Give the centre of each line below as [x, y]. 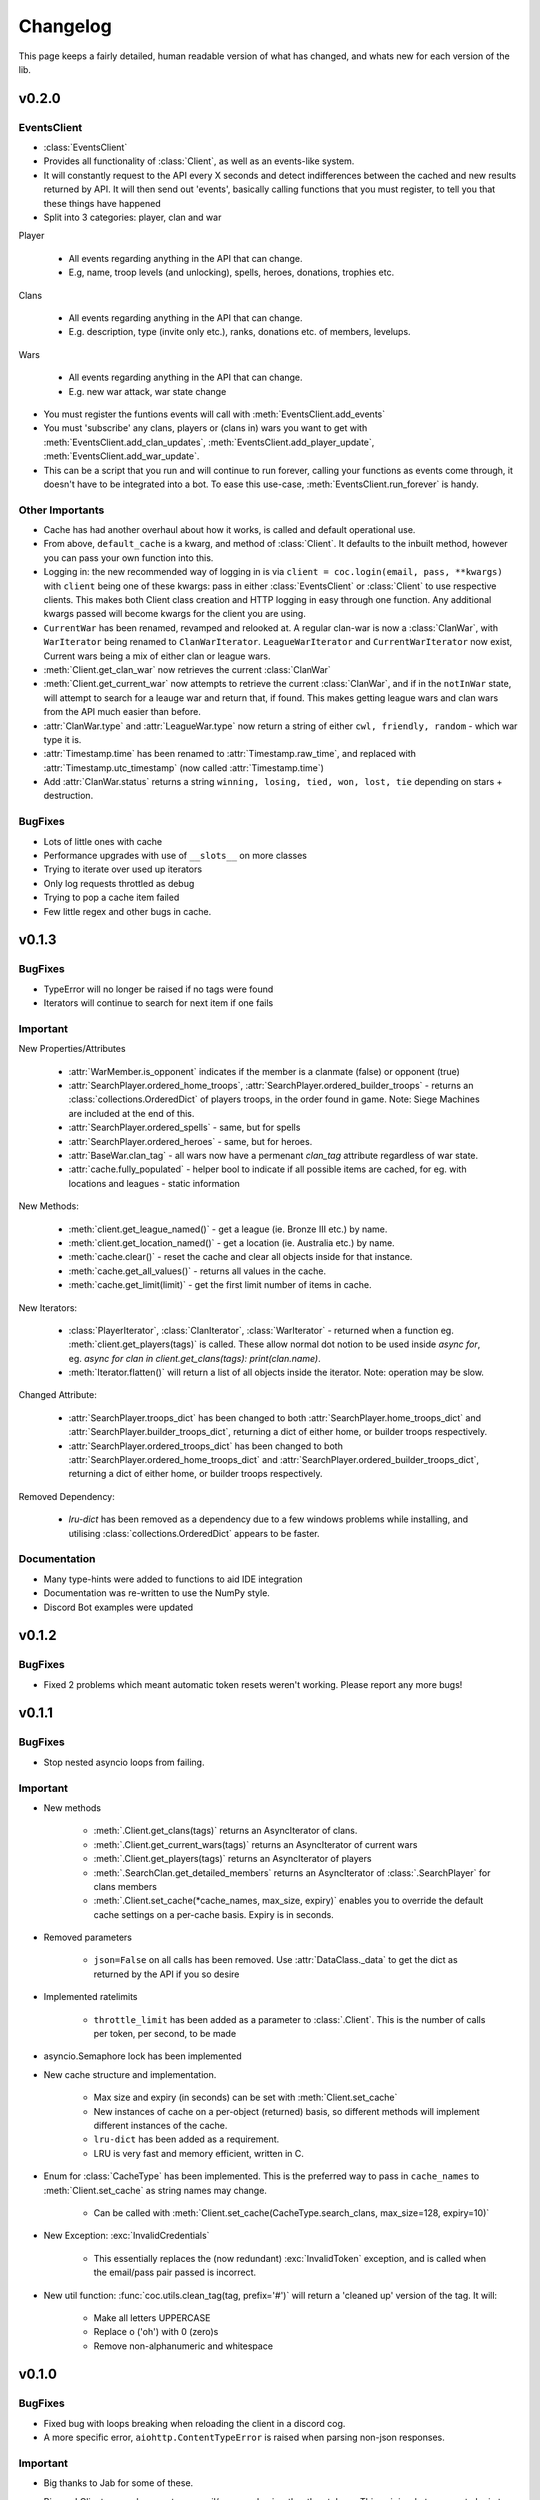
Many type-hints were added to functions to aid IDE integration [173, 1579]
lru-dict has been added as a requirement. [186, 2139]
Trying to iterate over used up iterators [123, 869]
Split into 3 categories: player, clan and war [132, 217]
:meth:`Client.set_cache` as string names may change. [155, 2190]
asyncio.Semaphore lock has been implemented [142, 2056]
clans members [125, 1886]
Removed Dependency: [66, 1496]
